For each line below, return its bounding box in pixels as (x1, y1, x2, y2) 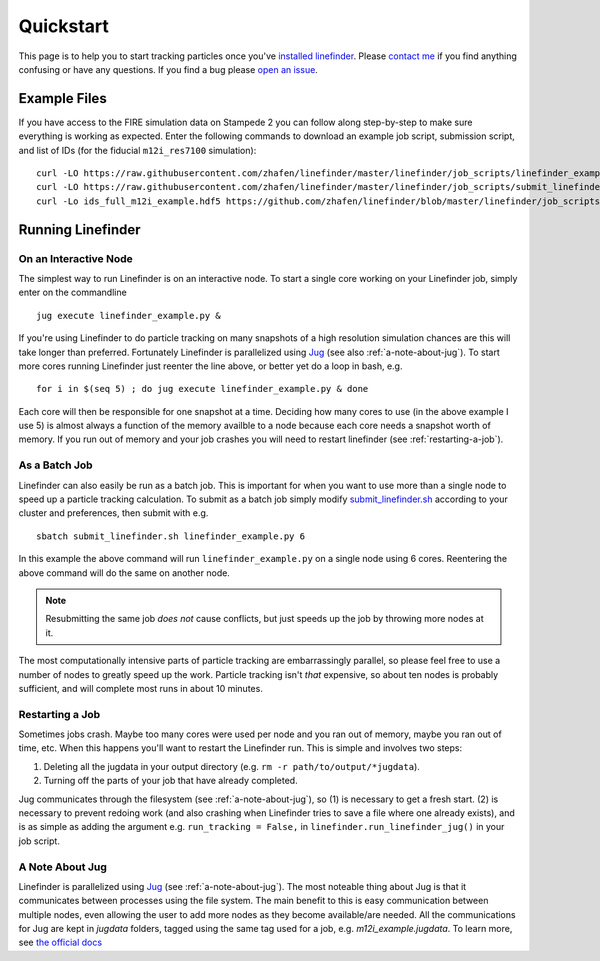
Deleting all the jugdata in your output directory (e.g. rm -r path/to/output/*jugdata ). (43, 760, 420, 772)
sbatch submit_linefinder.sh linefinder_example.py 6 (36, 530, 305, 542)
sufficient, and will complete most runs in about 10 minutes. (18, 682, 264, 694)
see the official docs (18, 936, 103, 949)
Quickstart (18, 15, 110, 37)
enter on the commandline (18, 286, 127, 299)
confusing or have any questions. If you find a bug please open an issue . (18, 63, 319, 75)
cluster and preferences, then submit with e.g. (18, 507, 209, 519)
